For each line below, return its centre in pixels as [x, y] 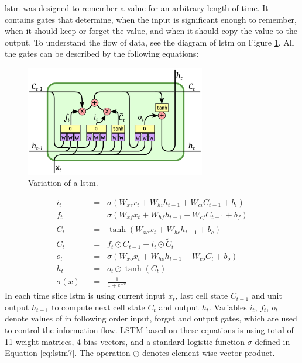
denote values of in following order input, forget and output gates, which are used [151, 318]
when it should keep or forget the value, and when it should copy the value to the [151, 31]
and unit [267, 295]
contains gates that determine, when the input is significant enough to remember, [151, 19]
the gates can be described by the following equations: [102, 53]
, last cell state [202, 295]
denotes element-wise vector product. [208, 353]
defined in [272, 341]
